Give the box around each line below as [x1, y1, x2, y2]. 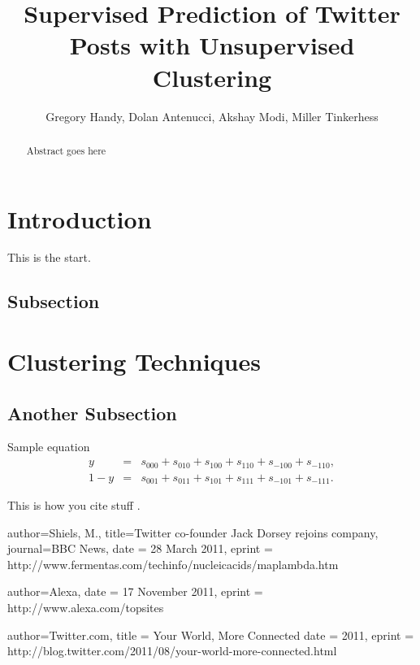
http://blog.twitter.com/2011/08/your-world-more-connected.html [7, 642, 337, 659]
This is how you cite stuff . [7, 497, 141, 513]
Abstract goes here [26, 143, 106, 157]
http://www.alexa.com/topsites [7, 598, 164, 615]
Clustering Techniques [7, 345, 261, 378]
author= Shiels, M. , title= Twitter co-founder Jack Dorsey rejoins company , [7, 524, 379, 541]
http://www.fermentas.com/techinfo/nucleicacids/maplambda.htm [7, 555, 339, 572]
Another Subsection [7, 400, 177, 425]
